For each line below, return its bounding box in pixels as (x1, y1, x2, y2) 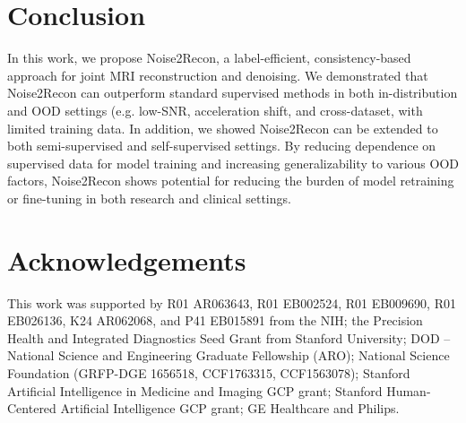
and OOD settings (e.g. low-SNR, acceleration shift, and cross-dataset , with (7, 100, 423, 119)
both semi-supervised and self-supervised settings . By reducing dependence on (7, 136, 436, 155)
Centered (7, 399, 56, 418)
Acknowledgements (7, 241, 246, 278)
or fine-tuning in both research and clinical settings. (7, 188, 291, 207)
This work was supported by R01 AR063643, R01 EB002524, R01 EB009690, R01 (7, 293, 456, 312)
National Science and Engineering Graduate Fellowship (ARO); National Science (7, 346, 450, 365)
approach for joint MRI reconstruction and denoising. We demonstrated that (7, 65, 428, 84)
